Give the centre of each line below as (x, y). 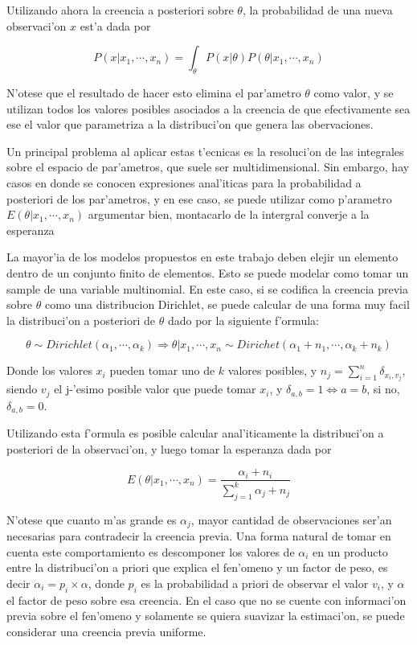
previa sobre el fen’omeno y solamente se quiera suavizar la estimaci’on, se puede (206, 616)
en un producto (350, 551)
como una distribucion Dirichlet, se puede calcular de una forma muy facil (227, 304)
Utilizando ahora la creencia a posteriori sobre (120, 10)
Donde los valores (49, 370)
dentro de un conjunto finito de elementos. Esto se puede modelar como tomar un (208, 272)
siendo (22, 389)
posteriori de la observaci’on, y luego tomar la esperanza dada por (169, 448)
